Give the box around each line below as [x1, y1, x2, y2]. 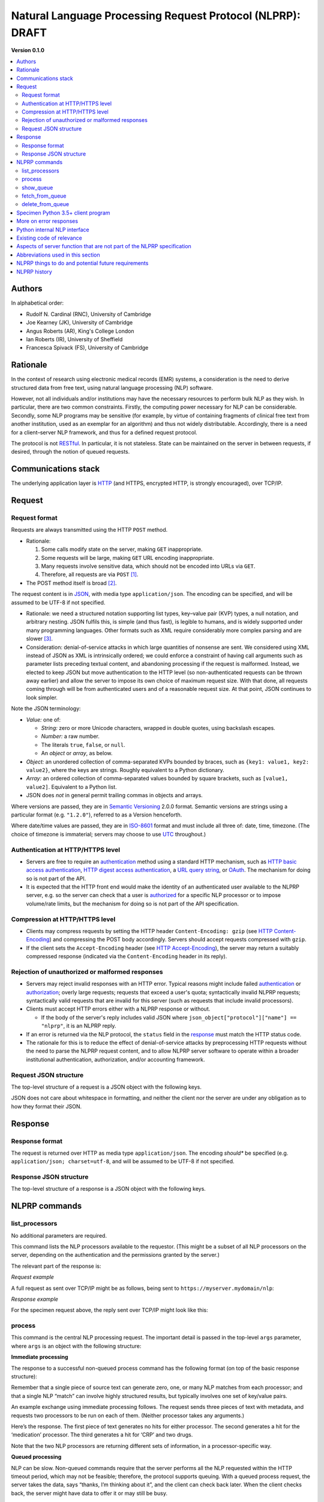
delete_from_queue [22, 201, 69, 208]
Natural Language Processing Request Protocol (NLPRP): [11, 9, 301, 22]
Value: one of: [26, 716, 61, 723]
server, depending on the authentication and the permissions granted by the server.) [11, 1251, 220, 1259]
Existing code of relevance [16, 234, 82, 242]
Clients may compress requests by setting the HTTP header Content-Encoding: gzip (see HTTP [26, 927, 273, 934]
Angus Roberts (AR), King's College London [26, 327, 134, 335]
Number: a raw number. [41, 733, 100, 740]
